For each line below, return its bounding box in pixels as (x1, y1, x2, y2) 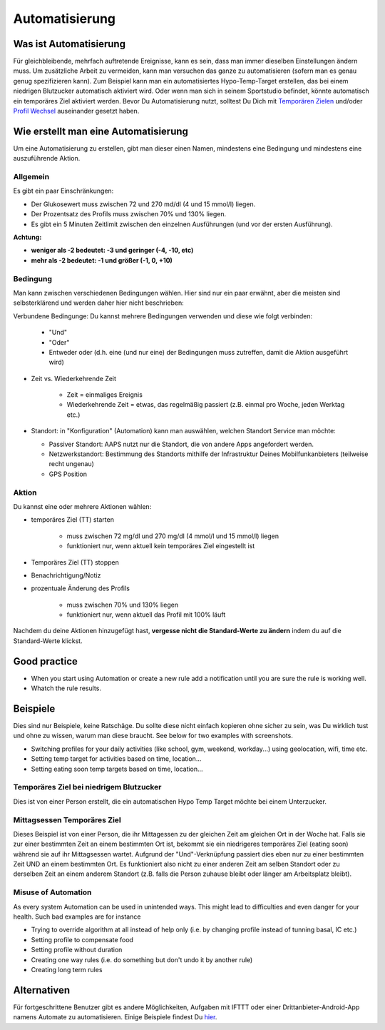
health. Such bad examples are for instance (13, 912, 141, 921)
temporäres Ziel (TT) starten (31, 515, 114, 524)
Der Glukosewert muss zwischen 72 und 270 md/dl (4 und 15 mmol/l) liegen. (31, 200, 256, 208)
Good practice (13, 655, 78, 667)
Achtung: (13, 233, 42, 242)
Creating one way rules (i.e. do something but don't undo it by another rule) (31, 955, 253, 964)
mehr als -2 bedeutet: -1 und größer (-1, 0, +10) (31, 256, 173, 264)
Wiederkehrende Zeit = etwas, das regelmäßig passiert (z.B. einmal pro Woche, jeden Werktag (66, 400, 345, 409)
